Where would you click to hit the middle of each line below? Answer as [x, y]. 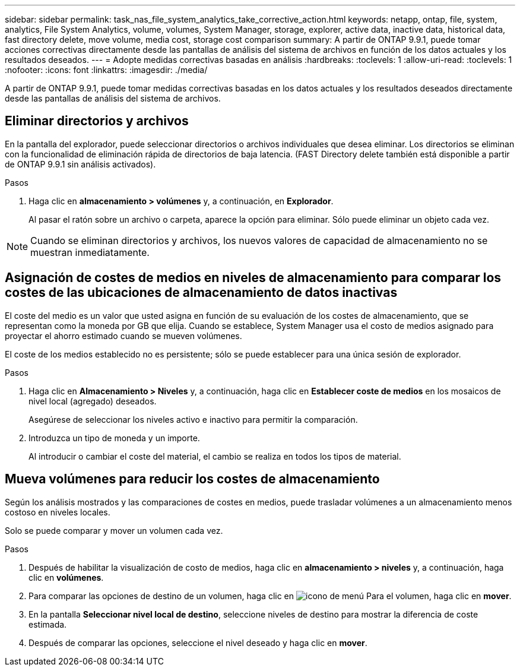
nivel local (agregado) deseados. [93, 401]
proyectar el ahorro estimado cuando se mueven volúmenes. [123, 335]
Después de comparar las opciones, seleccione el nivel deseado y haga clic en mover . [198, 642]
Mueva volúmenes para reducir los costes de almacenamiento [192, 479]
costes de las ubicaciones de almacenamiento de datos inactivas [201, 293]
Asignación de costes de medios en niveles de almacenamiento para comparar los [253, 278]
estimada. [48, 624]
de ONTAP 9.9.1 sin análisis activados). [80, 164]
